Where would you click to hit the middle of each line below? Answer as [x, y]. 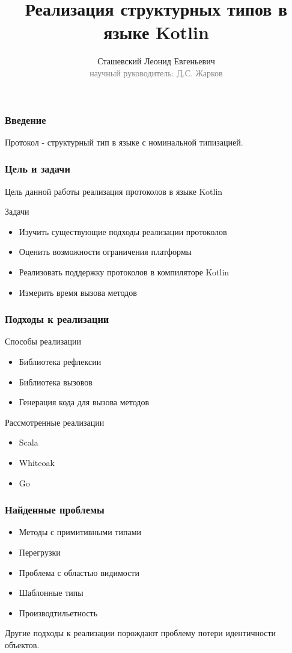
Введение [26, 119]
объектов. [22, 644]
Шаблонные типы [51, 593]
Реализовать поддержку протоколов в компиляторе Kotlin [124, 271]
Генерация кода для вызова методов [84, 402]
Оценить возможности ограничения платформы [105, 252]
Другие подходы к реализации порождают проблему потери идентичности [141, 633]
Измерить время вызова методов [78, 292]
